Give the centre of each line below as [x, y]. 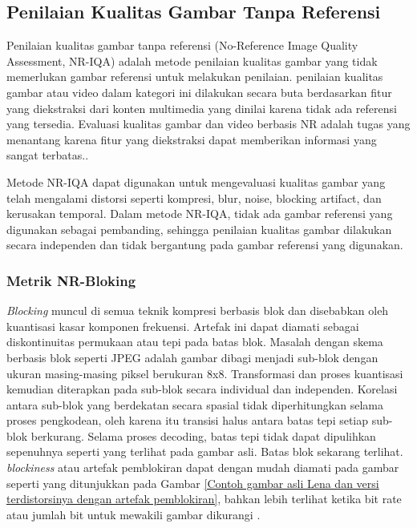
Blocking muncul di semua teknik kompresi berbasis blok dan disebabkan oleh [198, 310]
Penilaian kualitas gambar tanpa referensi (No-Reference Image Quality [182, 45]
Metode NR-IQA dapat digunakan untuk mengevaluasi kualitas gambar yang [196, 181]
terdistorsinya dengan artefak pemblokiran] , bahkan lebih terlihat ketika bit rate [204, 499]
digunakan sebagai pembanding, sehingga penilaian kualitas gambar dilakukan [199, 229]
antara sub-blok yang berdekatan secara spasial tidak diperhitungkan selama [195, 404]
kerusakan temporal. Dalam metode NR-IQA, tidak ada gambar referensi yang [200, 214]
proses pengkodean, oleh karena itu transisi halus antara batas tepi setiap [188, 420]
